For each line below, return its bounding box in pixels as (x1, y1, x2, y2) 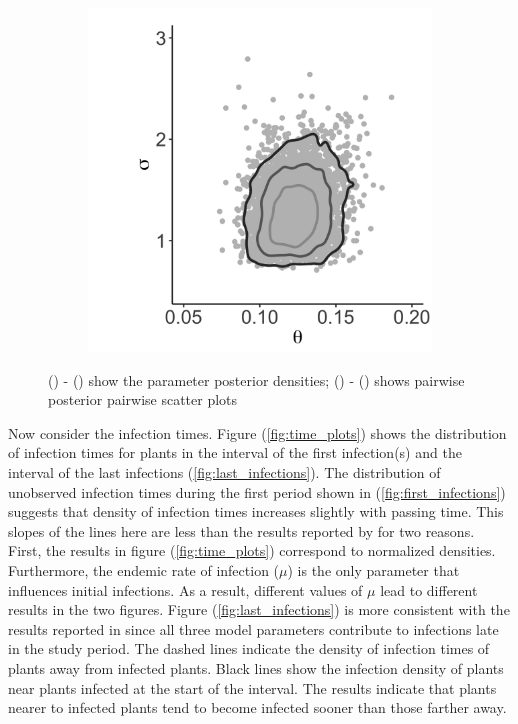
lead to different (380, 579, 478, 600)
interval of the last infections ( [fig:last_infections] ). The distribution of (8, 461, 441, 482)
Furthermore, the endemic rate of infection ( (8, 559, 280, 580)
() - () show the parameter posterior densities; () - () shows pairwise (48, 369, 465, 390)
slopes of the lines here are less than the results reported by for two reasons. (8, 520, 475, 541)
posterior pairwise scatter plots (48, 389, 238, 410)
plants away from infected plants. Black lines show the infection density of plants (8, 657, 504, 678)
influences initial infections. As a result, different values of (8, 579, 363, 600)
